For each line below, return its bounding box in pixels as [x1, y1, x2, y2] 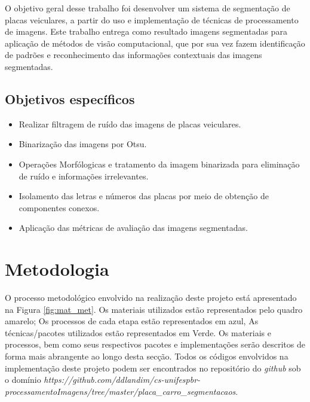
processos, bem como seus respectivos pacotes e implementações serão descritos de [5, 338, 305, 351]
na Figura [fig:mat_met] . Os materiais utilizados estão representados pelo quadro [5, 303, 303, 315]
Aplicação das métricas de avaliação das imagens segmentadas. [19, 221, 248, 234]
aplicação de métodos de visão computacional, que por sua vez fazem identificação [5, 36, 305, 49]
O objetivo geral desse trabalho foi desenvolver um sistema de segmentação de [5, 2, 290, 14]
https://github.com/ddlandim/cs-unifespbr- [44, 373, 201, 386]
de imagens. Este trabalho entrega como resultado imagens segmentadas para [5, 25, 287, 38]
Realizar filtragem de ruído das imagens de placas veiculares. [19, 117, 241, 130]
